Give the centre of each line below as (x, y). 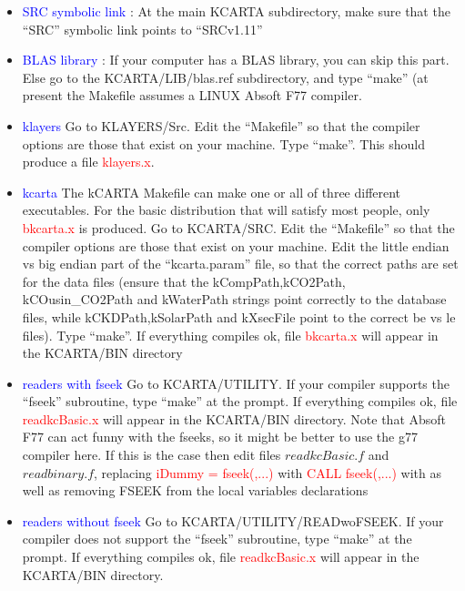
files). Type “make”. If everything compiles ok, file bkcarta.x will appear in (230, 335)
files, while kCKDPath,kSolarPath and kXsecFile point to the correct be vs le (239, 316)
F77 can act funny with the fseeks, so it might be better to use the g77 (220, 437)
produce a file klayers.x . (88, 162)
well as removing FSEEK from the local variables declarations (195, 490)
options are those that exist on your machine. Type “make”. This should (224, 143)
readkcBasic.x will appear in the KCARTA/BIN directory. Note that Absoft (234, 418)
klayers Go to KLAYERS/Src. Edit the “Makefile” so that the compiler (221, 125)
